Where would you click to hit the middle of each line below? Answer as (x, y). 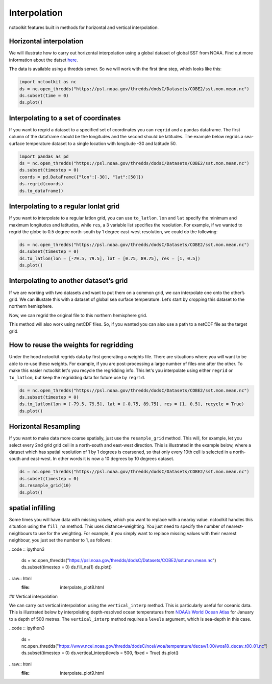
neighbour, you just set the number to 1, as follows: (61, 540)
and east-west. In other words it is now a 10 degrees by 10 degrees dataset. (98, 459)
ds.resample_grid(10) (45, 486)
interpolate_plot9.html (82, 673)
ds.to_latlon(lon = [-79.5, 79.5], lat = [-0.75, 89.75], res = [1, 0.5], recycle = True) (132, 404)
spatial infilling (32, 508)
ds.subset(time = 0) (44, 96)
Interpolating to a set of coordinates (65, 118)
